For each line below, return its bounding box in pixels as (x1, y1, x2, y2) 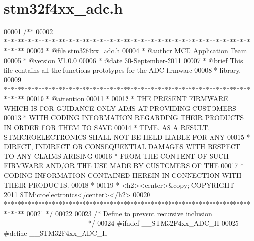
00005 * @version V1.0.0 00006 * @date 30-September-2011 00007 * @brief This (4, 55, 243, 65)
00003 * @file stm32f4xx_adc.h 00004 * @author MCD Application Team (26, 45, 247, 56)
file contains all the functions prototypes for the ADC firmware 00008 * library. (4, 65, 241, 75)
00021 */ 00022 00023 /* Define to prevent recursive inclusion (26, 208, 212, 219)
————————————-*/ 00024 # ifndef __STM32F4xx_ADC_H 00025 (4, 218, 239, 228)
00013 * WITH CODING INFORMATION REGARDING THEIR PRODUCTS (4, 112, 244, 123)
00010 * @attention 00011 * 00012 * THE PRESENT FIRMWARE (26, 93, 229, 104)
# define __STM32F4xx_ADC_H (4, 227, 107, 238)
